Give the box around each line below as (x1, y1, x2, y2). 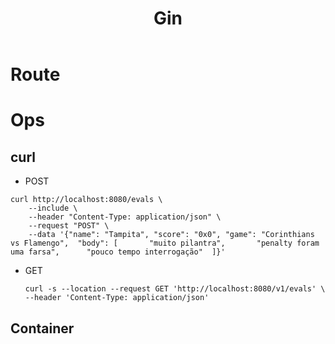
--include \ (28, 203, 78, 214)
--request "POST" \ (28, 221, 110, 231)
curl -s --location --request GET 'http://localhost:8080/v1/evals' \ (24, 284, 326, 294)
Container (10, 320, 75, 337)
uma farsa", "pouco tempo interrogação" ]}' (10, 247, 226, 257)
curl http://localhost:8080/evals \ (10, 195, 163, 205)
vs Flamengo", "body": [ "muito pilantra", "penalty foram (10, 238, 320, 249)
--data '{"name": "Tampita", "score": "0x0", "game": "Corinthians (28, 230, 315, 240)
